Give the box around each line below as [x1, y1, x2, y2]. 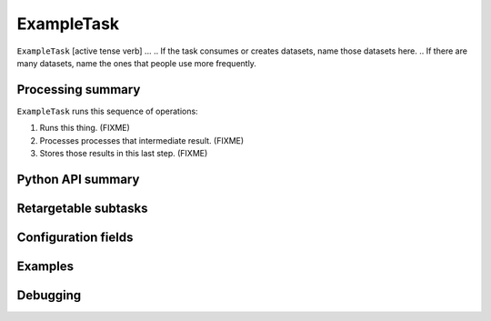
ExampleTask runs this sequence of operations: [16, 105, 199, 116]
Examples [16, 258, 75, 274]
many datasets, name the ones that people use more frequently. [16, 57, 256, 68]
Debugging [16, 287, 82, 303]
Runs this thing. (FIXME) [39, 123, 131, 134]
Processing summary [16, 82, 141, 97]
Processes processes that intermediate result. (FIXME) [39, 135, 245, 145]
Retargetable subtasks [16, 200, 149, 216]
